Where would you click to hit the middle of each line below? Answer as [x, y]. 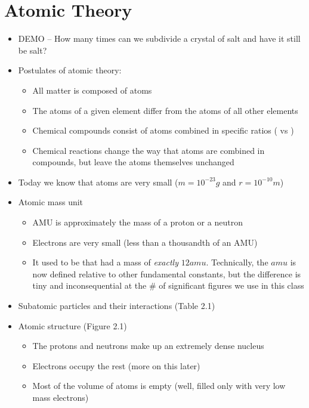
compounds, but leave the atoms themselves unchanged [133, 162]
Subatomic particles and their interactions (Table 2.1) [117, 306]
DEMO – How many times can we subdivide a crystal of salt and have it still [159, 38]
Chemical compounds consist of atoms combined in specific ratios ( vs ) [163, 130]
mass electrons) [61, 397]
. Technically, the [237, 262]
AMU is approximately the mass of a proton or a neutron [137, 222]
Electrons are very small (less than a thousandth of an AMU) [145, 242]
